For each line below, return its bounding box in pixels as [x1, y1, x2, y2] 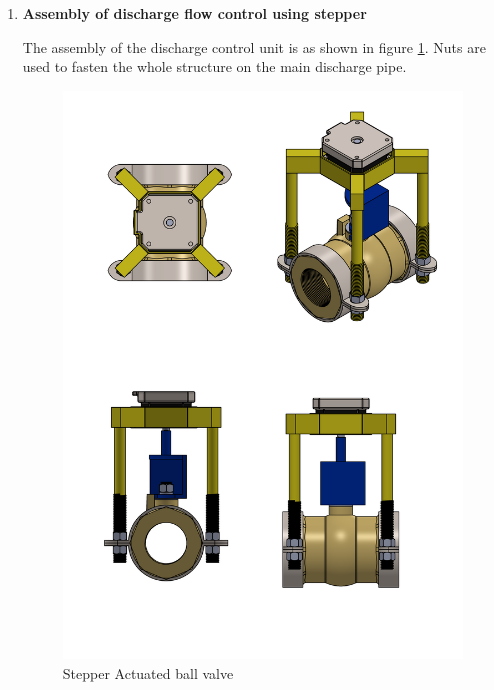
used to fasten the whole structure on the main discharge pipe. [22, 56, 407, 77]
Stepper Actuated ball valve [62, 662, 234, 683]
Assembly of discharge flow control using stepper [22, 3, 367, 23]
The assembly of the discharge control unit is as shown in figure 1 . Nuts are [22, 36, 486, 57]
